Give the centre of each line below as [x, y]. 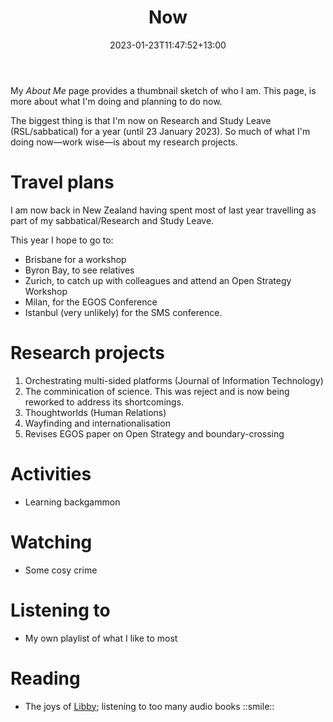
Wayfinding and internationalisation [97, 423]
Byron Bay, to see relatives [79, 270]
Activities [51, 474]
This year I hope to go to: [62, 240]
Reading [45, 678]
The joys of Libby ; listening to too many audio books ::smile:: [149, 706]
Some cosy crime [61, 570]
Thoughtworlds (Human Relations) [95, 412]
